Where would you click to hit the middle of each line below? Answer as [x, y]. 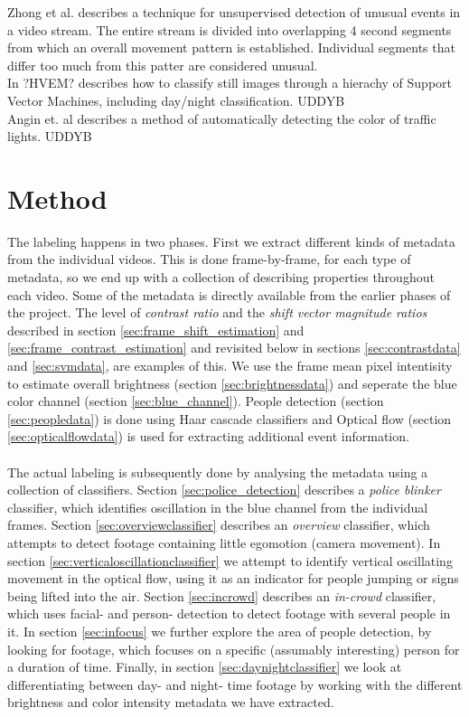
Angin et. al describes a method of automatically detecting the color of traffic [222, 118]
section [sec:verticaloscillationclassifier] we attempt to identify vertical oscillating [230, 560]
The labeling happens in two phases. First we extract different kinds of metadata [231, 241]
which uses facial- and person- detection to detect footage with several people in [229, 613]
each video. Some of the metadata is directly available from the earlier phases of [229, 294]
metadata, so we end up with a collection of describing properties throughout [221, 277]
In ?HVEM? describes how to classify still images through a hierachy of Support [230, 83]
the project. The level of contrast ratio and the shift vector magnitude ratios [217, 312]
